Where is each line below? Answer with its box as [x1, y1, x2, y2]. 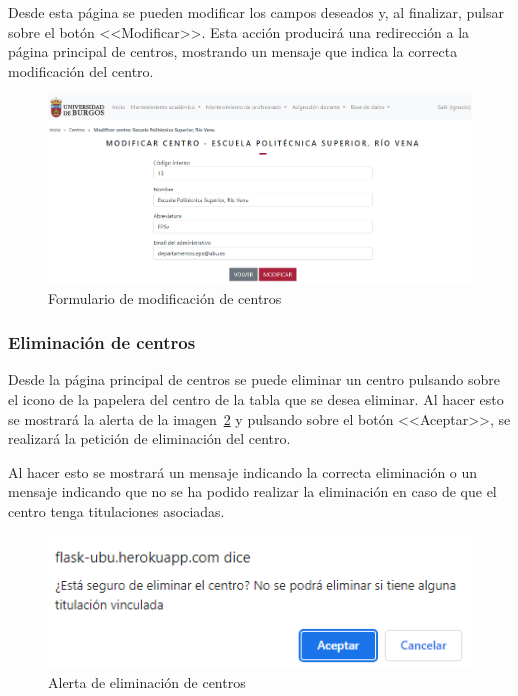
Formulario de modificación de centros [48, 287, 282, 308]
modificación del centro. [8, 60, 154, 81]
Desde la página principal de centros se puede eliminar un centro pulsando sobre [8, 369, 500, 390]
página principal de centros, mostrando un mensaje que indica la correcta [8, 41, 458, 62]
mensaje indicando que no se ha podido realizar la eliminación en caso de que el [8, 481, 497, 502]
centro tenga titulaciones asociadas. [8, 500, 225, 521]
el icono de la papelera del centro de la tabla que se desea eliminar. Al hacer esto [8, 388, 504, 409]
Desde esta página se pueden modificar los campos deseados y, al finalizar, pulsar [8, 2, 504, 22]
